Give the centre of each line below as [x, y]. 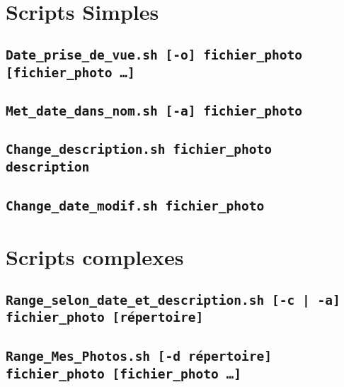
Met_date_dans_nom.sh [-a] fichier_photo [154, 111]
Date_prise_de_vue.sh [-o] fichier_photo [154, 55]
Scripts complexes [95, 256]
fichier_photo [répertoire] [105, 318]
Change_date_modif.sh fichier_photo [135, 206]
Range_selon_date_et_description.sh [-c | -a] [173, 300]
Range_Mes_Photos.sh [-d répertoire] [139, 356]
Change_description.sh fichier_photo [139, 150]
